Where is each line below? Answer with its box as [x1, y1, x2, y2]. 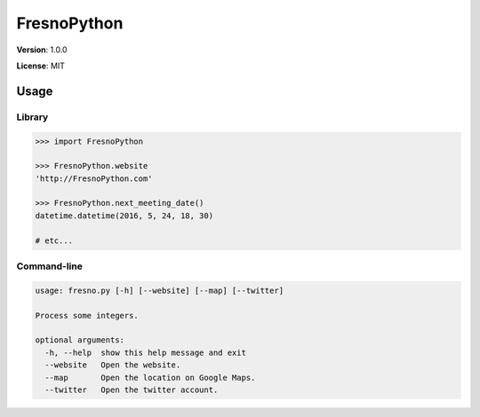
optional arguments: [35, 335, 124, 345]
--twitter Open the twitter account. [44, 384, 219, 395]
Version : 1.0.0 [16, 44, 68, 55]
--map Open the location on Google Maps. [44, 373, 256, 382]
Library [16, 111, 49, 123]
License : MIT [16, 60, 66, 71]
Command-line [16, 260, 84, 272]
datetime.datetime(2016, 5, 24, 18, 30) [35, 210, 213, 221]
